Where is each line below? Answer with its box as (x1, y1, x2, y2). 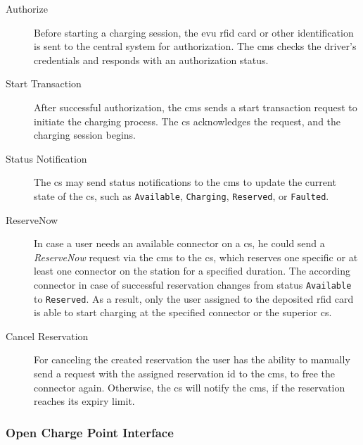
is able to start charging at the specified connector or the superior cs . (34, 305, 332, 320)
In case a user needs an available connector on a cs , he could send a (34, 236, 325, 251)
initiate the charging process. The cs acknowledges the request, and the (34, 113, 341, 128)
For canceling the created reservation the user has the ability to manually (34, 352, 350, 367)
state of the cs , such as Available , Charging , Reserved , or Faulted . (34, 188, 329, 203)
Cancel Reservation (6, 328, 89, 343)
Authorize (6, 1, 48, 15)
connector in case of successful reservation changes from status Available (34, 277, 352, 292)
